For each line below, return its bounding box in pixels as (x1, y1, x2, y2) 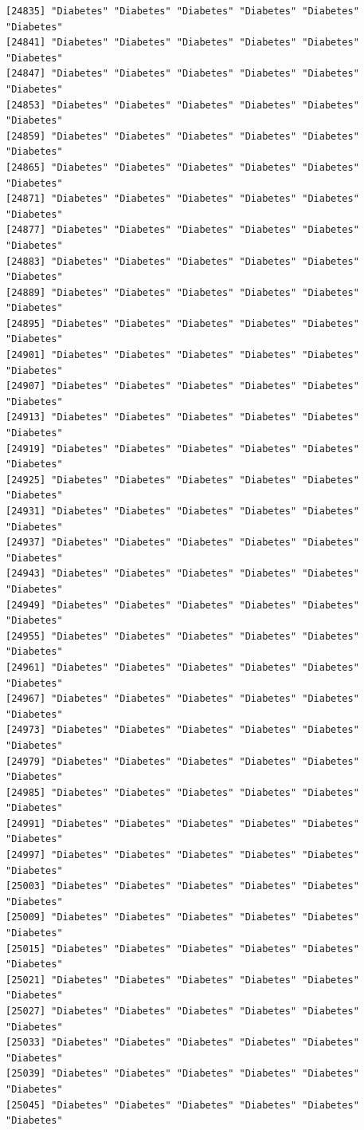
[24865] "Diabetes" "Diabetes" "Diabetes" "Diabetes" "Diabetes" (6, 161, 359, 173)
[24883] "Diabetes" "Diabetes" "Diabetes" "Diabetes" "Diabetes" (6, 255, 359, 267)
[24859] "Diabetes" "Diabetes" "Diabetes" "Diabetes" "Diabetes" (6, 130, 359, 142)
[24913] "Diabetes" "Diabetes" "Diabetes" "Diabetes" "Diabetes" (6, 411, 359, 423)
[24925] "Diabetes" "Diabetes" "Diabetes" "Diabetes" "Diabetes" (6, 474, 359, 486)
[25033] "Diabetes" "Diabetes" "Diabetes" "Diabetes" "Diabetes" (6, 1037, 359, 1049)
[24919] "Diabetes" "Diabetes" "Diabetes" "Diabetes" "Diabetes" (6, 443, 359, 455)
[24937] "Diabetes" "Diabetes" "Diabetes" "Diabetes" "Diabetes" (6, 537, 359, 549)
